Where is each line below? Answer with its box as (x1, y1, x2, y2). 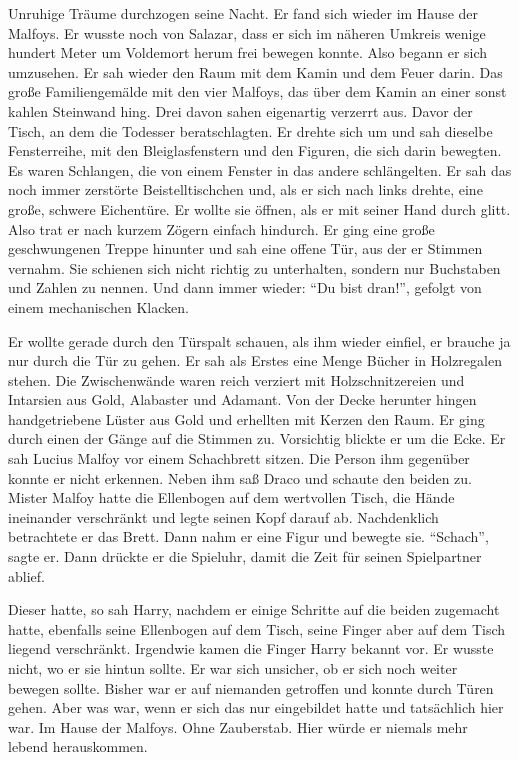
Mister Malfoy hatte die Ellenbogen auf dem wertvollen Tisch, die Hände (8, 487, 455, 508)
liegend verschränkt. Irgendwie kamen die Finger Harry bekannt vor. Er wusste (8, 638, 494, 659)
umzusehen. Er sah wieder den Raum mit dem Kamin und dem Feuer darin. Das (8, 61, 503, 82)
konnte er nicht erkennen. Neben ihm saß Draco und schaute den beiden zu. (8, 467, 473, 488)
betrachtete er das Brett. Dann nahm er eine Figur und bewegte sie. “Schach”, (8, 526, 489, 547)
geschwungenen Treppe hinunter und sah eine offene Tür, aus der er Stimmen (8, 238, 483, 259)
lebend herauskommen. (8, 736, 148, 757)
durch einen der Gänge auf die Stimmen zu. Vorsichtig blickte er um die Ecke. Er (8, 428, 506, 449)
